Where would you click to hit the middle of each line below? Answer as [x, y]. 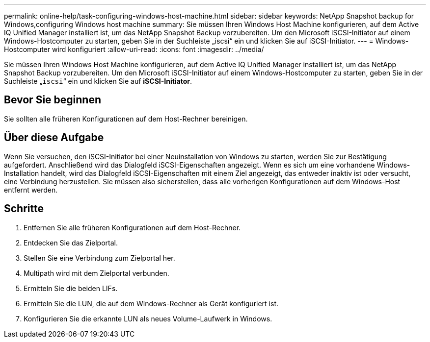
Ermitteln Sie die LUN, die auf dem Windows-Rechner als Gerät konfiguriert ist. [151, 303]
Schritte [24, 209]
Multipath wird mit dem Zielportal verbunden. [96, 273]
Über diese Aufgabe [54, 138]
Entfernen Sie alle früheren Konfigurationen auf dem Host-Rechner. [132, 227]
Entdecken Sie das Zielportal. [71, 243]
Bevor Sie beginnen [53, 100]
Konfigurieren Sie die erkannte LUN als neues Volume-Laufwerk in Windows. [148, 318]
